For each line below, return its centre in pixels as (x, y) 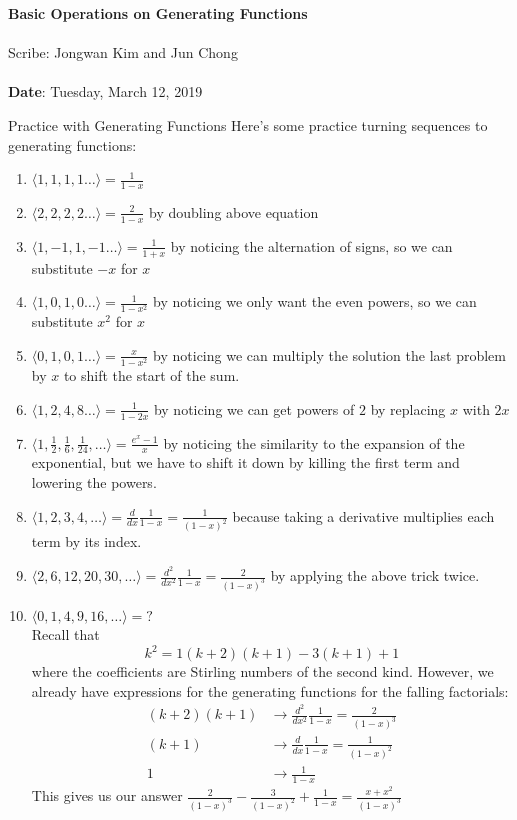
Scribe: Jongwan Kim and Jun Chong (123, 52)
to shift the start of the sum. (151, 375)
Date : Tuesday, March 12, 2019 (105, 91)
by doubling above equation (234, 211)
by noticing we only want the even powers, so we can (315, 301)
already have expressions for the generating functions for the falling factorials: (270, 690)
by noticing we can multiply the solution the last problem (329, 354)
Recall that (65, 633)
